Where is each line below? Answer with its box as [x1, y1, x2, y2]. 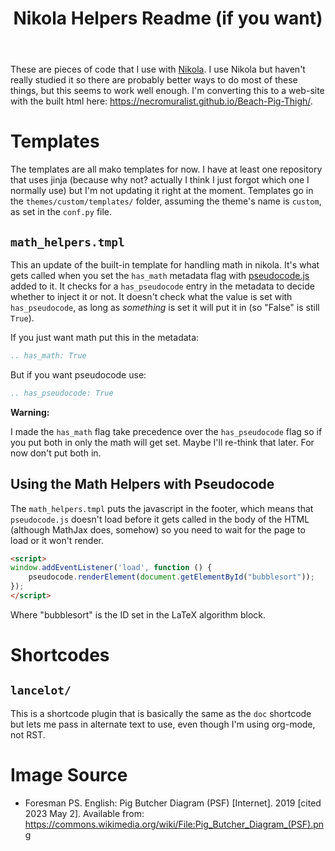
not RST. [10, 728, 46, 741]
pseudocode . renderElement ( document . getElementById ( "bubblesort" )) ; [28, 572, 315, 582]
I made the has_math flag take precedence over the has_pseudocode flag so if [10, 425, 323, 437]
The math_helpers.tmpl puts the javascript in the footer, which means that [10, 502, 314, 514]
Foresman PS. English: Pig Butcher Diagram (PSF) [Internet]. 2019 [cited [24, 797, 322, 809]
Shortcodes [10, 644, 110, 667]
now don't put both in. [10, 447, 102, 459]
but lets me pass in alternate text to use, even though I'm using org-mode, [10, 718, 316, 730]
